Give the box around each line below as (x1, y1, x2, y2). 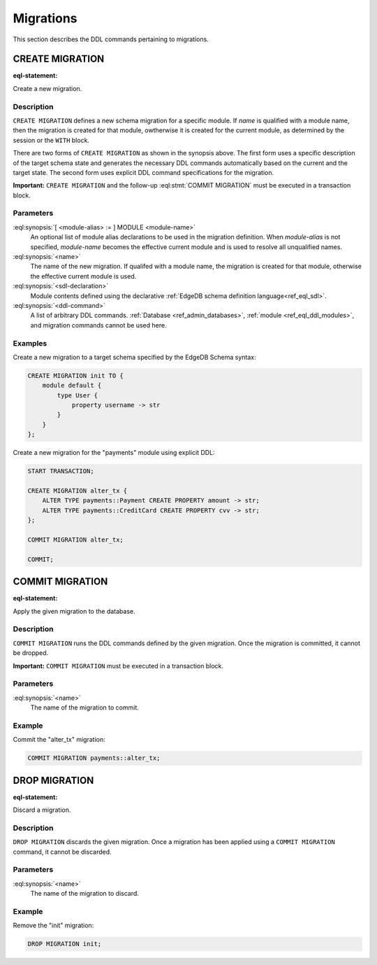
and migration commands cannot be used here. (30, 321, 167, 329)
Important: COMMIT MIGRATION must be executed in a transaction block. (13, 661, 223, 670)
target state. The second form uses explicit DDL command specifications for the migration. (13, 168, 274, 176)
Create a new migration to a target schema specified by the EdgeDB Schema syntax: (13, 353, 256, 361)
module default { (42, 381, 102, 390)
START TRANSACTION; (27, 467, 94, 475)
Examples (13, 338, 47, 348)
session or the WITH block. (13, 136, 90, 144)
